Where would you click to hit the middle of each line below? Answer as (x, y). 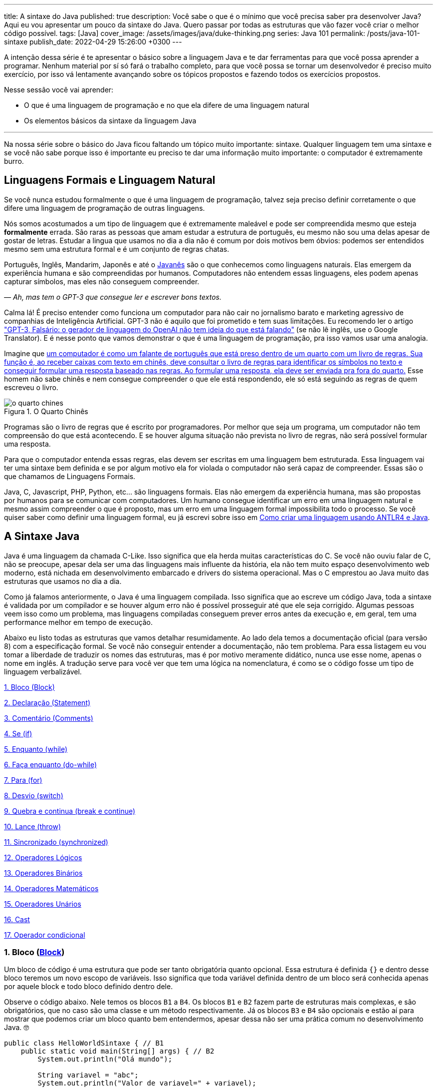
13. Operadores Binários (43, 873)
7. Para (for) (23, 780)
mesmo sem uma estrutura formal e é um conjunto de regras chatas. (117, 249)
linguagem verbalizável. (43, 671)
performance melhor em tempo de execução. (78, 622)
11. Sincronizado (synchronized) (56, 842)
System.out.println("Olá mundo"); (105, 1059)
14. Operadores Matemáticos (51, 888)
